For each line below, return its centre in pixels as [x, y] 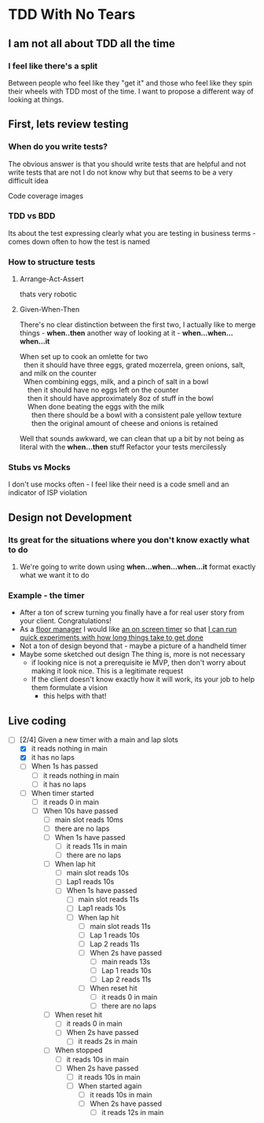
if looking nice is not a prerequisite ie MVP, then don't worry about [138, 662]
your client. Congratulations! [65, 621]
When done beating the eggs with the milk [96, 407]
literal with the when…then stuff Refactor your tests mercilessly [123, 447]
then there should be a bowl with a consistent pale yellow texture [136, 415]
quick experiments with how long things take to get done [112, 637]
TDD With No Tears [72, 15]
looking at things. [36, 99]
